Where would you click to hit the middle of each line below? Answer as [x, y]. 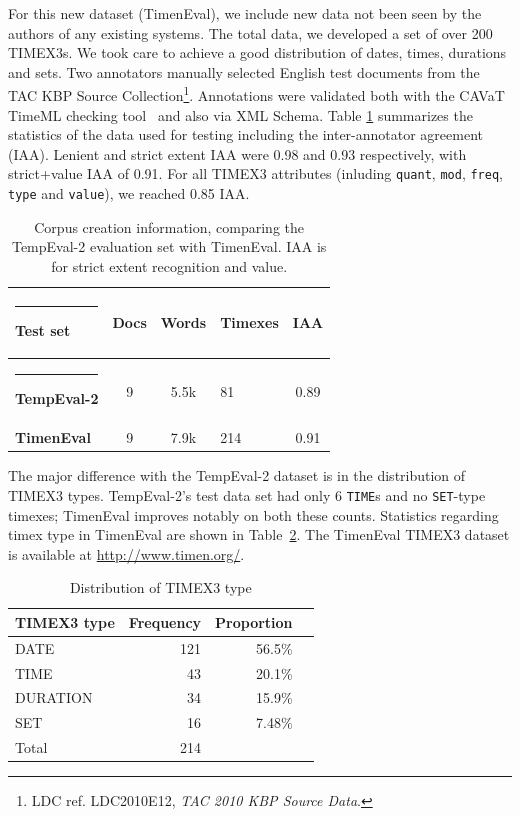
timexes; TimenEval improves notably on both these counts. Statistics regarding [253, 514]
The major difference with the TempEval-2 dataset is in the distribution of [237, 475]
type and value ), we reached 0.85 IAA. [129, 193]
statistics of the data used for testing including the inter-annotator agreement [245, 134]
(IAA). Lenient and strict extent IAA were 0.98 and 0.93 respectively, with [237, 153]
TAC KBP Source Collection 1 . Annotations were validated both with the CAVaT [256, 94]
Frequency [165, 621]
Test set [43, 329]
